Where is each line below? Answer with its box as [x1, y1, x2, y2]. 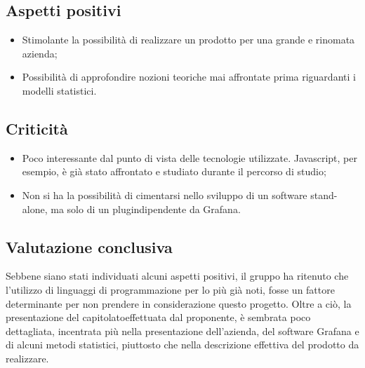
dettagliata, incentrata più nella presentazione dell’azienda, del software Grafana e [6, 323, 359, 338]
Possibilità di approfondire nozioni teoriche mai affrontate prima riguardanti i [22, 69, 356, 84]
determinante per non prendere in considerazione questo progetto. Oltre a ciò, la [6, 296, 352, 311]
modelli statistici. [22, 83, 97, 97]
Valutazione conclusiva [6, 236, 173, 257]
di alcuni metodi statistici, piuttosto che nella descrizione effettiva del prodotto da [6, 337, 359, 352]
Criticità [6, 117, 68, 139]
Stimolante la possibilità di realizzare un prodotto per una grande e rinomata [22, 32, 355, 47]
